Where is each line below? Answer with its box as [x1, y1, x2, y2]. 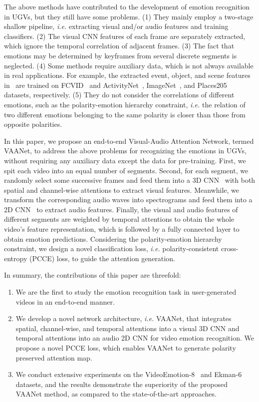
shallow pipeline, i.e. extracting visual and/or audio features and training [4, 21, 229, 31]
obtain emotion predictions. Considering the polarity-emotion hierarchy [4, 233, 222, 244]
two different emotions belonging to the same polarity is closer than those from [4, 109, 246, 119]
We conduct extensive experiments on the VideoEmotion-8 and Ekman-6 [15, 369, 242, 380]
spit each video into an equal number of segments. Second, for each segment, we [4, 165, 249, 175]
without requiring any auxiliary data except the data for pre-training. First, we [4, 155, 246, 165]
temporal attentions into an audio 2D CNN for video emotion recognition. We [15, 333, 254, 343]
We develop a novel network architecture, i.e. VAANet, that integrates [15, 313, 232, 324]
